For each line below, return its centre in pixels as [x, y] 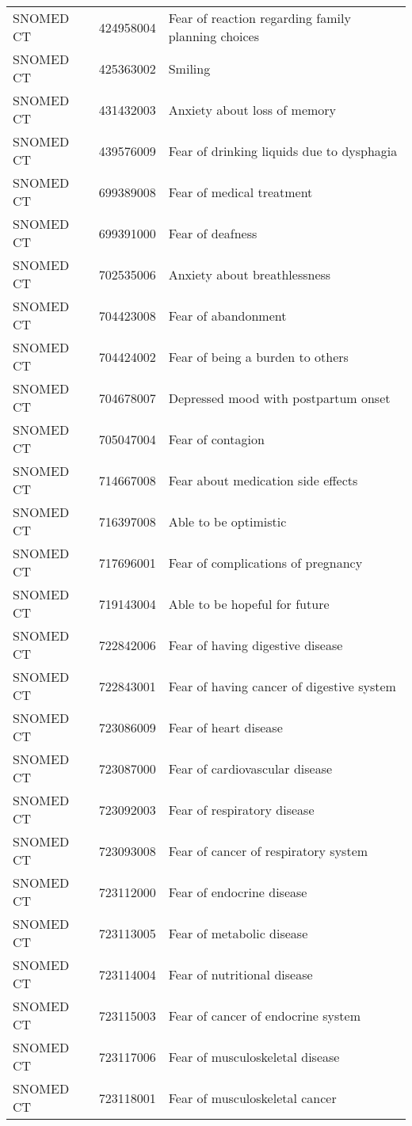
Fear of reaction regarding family [259, 18]
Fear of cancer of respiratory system [268, 850]
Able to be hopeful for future [249, 603]
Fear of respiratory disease [241, 809]
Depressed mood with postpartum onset [279, 398]
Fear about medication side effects [263, 480]
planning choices [214, 36]
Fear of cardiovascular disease [250, 768]
